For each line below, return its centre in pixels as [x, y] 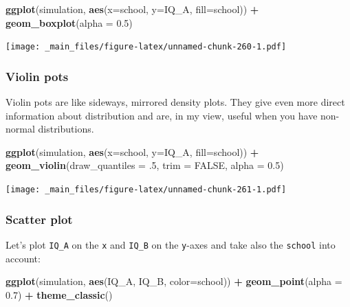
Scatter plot [39, 219]
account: [23, 258]
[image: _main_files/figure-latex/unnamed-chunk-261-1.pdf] [146, 190]
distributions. [66, 129]
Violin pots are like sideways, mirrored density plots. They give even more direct [175, 102]
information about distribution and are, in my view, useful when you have [162, 115]
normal [20, 129]
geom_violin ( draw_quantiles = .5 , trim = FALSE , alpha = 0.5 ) [145, 165]
